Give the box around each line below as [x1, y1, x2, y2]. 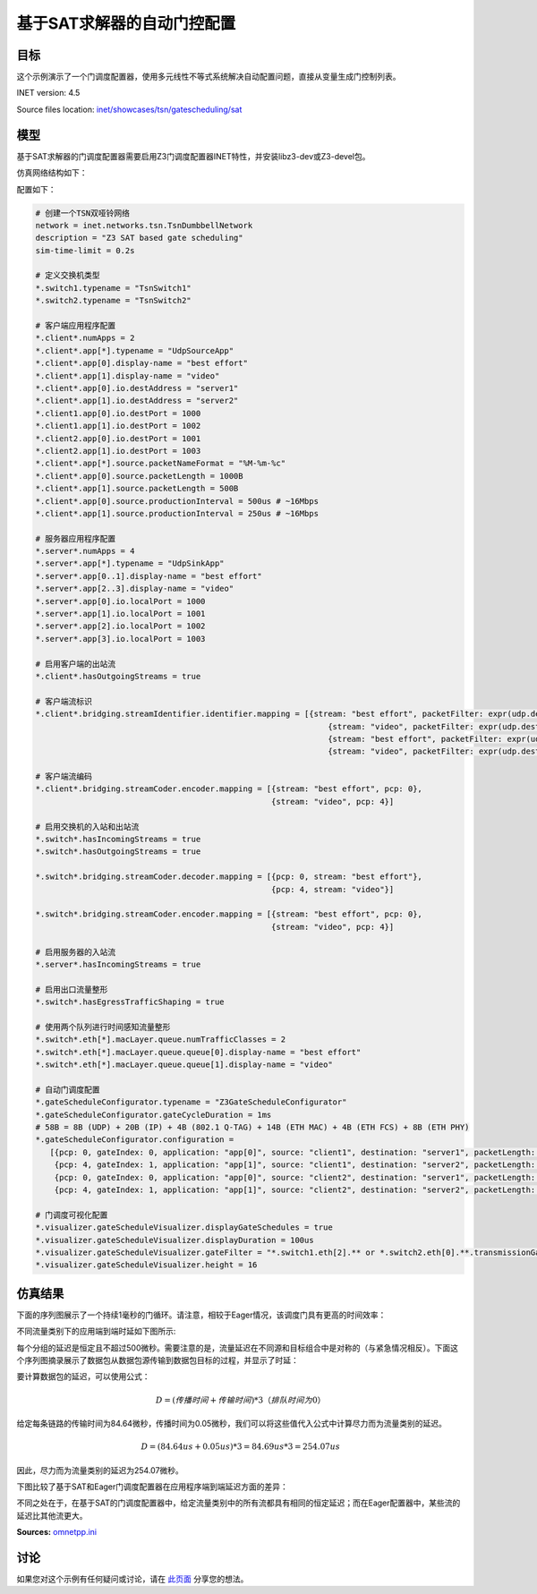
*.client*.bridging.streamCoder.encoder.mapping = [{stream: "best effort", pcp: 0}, [35, 784, 422, 794]
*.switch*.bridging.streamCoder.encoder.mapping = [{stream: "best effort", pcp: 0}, [35, 909, 422, 919]
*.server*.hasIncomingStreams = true [35, 959, 201, 969]
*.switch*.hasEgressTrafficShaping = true [35, 997, 225, 1007]
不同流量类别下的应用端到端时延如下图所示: [16, 1325, 176, 1337]
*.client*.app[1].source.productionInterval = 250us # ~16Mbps [35, 508, 320, 518]
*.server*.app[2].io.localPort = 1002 [35, 621, 206, 631]
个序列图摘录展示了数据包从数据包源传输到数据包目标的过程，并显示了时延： [16, 1355, 299, 1365]
